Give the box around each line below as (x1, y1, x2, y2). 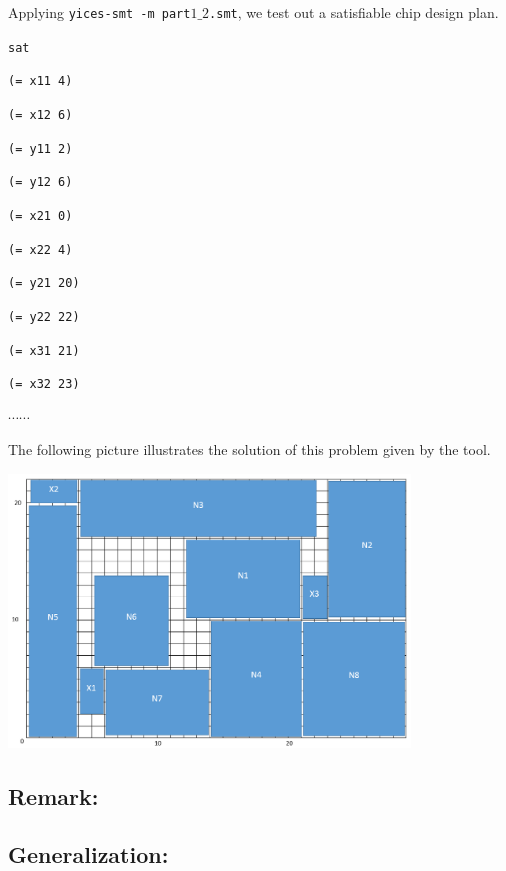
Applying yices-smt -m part (8, 2, 191, 22)
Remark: (8, 780, 99, 811)
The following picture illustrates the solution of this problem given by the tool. (8, 439, 491, 460)
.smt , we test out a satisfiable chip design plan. (209, 2, 499, 22)
